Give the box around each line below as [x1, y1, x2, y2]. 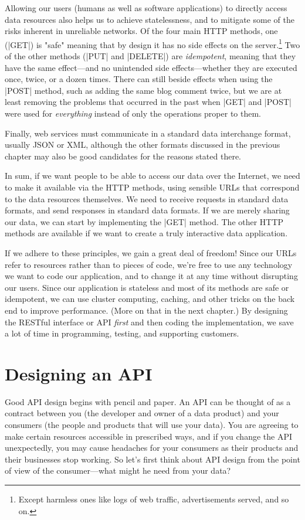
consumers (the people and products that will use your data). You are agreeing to [5, 419, 299, 430]
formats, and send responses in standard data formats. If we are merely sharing [5, 204, 290, 216]
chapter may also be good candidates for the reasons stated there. [5, 149, 242, 162]
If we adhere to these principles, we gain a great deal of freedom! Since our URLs [5, 246, 297, 259]
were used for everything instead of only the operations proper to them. [5, 107, 262, 119]
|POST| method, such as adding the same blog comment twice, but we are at [5, 84, 282, 96]
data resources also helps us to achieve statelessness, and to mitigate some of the [5, 13, 294, 25]
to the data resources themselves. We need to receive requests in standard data [5, 192, 289, 205]
